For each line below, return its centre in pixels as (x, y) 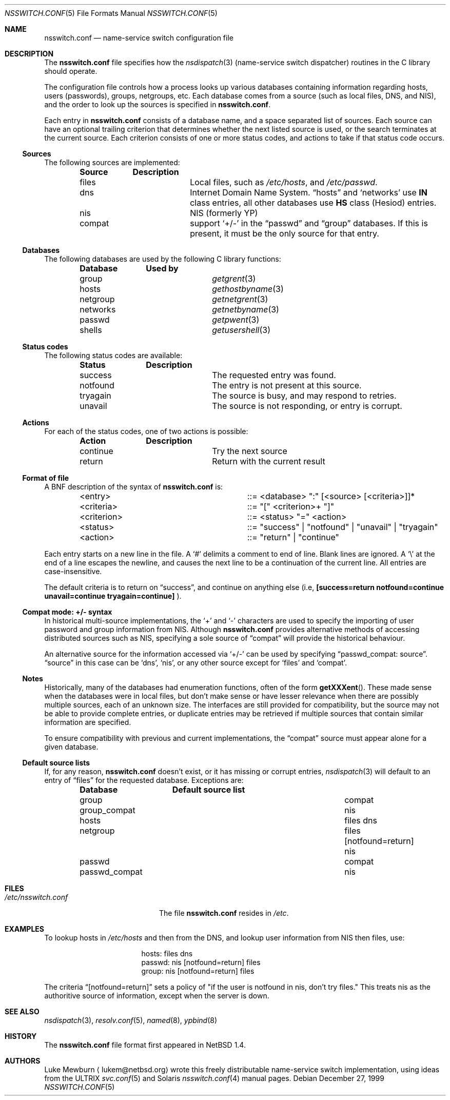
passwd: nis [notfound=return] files (201, 962)
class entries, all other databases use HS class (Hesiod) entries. (313, 203)
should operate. (71, 71)
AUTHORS (23, 1061)
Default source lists (56, 763)
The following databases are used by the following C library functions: (163, 259)
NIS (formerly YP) (224, 213)
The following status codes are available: (113, 355)
